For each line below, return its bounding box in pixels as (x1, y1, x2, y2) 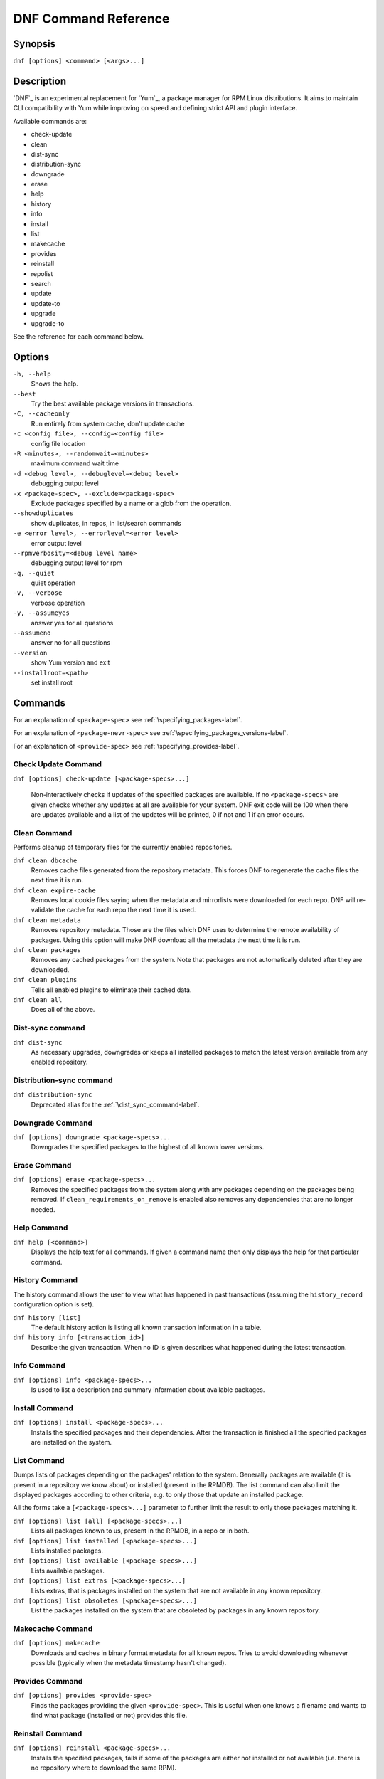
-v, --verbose (13, 589, 63, 597)
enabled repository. (31, 1057, 88, 1067)
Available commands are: (13, 117, 87, 125)
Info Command (13, 1361, 65, 1371)
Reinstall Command (13, 1728, 82, 1738)
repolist (31, 269, 53, 278)
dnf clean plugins (13, 976, 78, 984)
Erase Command (13, 1161, 72, 1171)
